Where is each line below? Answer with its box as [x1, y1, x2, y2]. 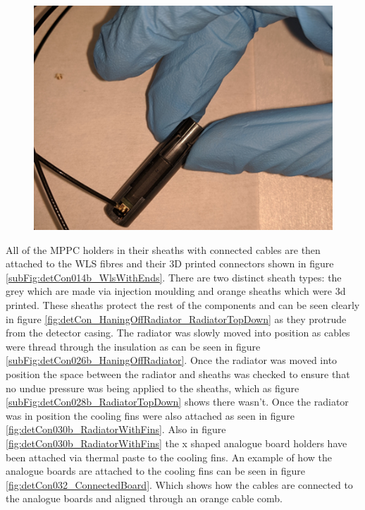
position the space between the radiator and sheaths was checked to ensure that [6, 366, 350, 381]
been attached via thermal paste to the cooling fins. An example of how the [6, 449, 332, 464]
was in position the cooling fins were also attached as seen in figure [6, 408, 295, 423]
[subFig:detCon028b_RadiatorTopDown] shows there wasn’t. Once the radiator [6, 394, 349, 409]
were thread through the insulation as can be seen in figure [6, 339, 261, 353]
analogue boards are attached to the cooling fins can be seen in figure [6, 463, 306, 478]
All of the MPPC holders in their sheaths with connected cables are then [6, 242, 321, 257]
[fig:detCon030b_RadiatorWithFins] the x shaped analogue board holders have [6, 435, 347, 450]
